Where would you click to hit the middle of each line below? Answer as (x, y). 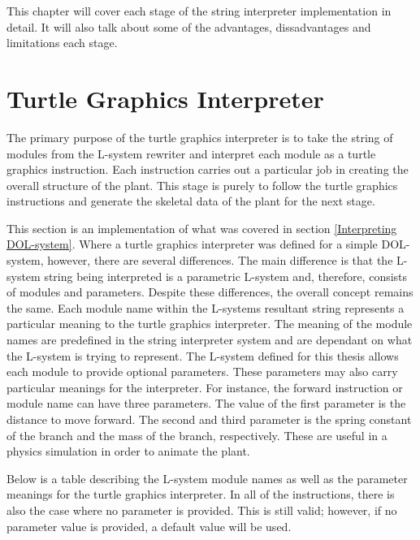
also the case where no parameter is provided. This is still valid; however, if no (202, 510)
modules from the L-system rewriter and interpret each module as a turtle (191, 153)
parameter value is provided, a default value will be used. (149, 526)
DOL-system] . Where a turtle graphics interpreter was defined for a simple (192, 244)
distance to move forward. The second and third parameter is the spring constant (209, 419)
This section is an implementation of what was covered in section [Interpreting (202, 228)
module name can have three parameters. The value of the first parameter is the (206, 403)
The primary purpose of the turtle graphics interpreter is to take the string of (200, 137)
